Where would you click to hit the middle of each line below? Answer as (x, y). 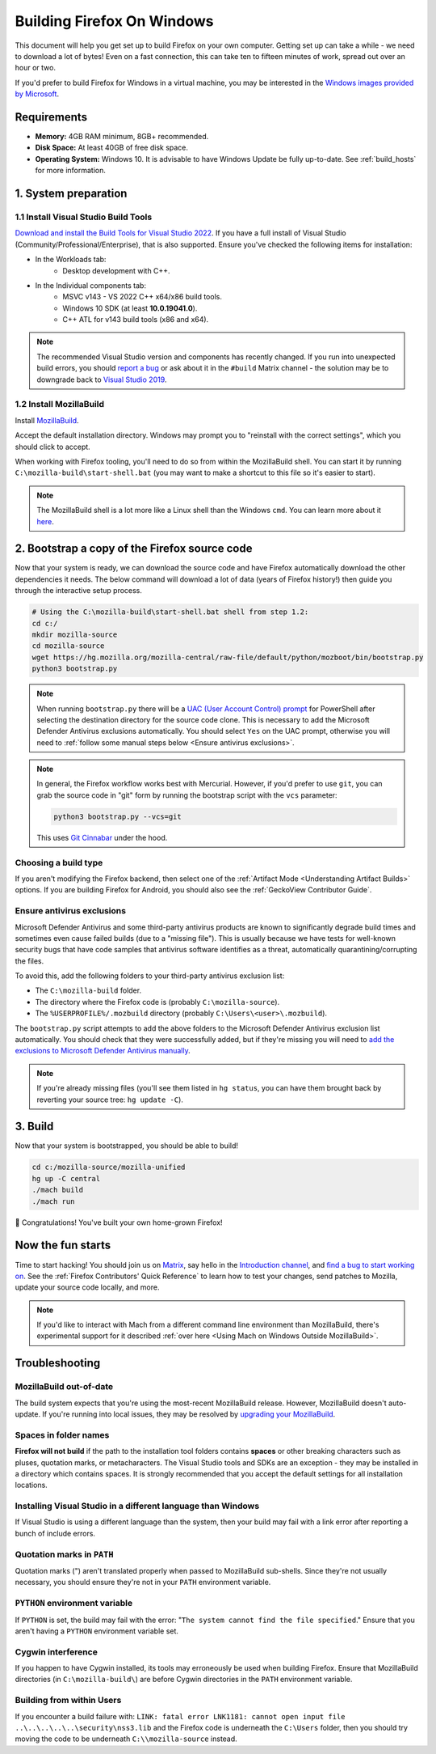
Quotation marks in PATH (64, 1554)
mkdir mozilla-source (75, 634)
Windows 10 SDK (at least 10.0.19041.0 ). (130, 308)
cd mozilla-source (68, 646)
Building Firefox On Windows (114, 21)
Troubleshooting (58, 1363)
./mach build (58, 1190)
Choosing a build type (59, 862)
